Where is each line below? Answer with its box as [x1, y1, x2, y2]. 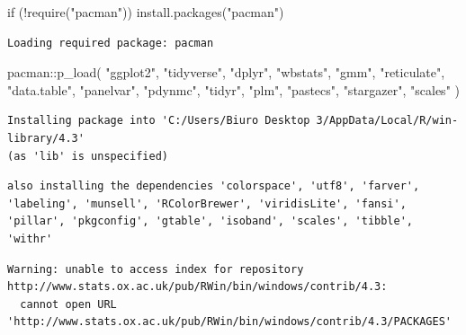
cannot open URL [20, 297, 117, 311]
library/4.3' [7, 131, 85, 145]
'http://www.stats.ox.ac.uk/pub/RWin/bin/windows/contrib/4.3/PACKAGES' [7, 315, 452, 329]
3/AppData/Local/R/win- [316, 114, 459, 128]
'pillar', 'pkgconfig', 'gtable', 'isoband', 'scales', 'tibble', [7, 215, 414, 228]
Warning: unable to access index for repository [7, 262, 304, 276]
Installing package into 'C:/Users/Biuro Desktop [7, 114, 310, 128]
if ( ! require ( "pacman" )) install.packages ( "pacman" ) [7, 3, 284, 21]
